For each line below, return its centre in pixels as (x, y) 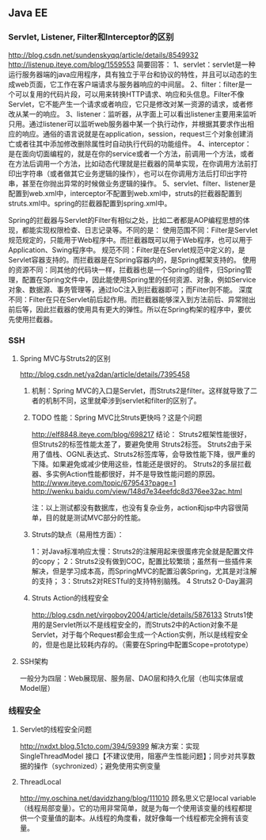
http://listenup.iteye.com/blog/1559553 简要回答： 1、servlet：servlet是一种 (132, 64)
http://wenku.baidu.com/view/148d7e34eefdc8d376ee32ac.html (137, 491)
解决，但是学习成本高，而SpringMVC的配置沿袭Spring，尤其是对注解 (144, 571)
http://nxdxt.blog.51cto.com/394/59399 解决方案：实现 (110, 746)
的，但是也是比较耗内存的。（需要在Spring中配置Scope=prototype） (142, 644)
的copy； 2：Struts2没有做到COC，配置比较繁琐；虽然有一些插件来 (142, 561)
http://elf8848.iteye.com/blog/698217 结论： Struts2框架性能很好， (141, 434)
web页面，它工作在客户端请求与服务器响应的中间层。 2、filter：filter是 (130, 84)
